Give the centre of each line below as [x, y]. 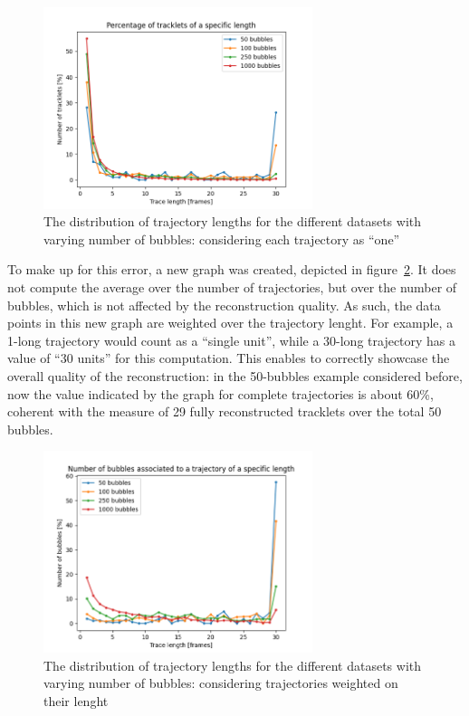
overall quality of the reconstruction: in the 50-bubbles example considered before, [235, 375]
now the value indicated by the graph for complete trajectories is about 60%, [220, 393]
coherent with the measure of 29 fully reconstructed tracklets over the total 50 [225, 411]
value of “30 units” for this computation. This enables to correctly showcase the [229, 358]
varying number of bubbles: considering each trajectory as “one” [222, 239]
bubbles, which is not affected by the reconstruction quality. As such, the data [224, 305]
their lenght [76, 701]
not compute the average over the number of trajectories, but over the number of [232, 286]
